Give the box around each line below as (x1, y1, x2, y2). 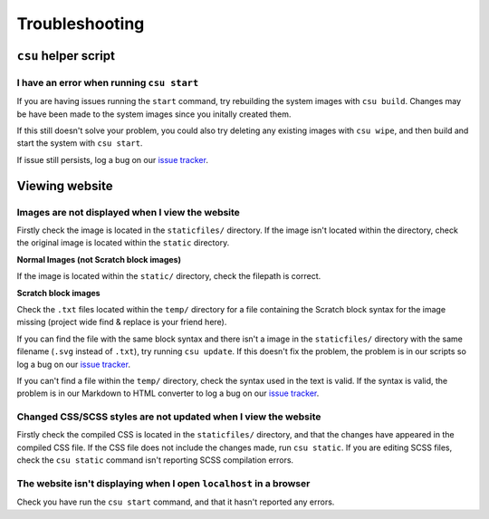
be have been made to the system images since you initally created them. (16, 109, 292, 120)
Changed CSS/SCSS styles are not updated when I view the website (16, 410, 321, 423)
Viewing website (16, 178, 113, 194)
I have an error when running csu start (16, 76, 199, 89)
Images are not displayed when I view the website (16, 206, 240, 218)
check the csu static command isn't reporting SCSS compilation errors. (16, 455, 294, 466)
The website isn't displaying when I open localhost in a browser (16, 477, 311, 490)
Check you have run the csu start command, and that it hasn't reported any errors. (16, 496, 335, 507)
